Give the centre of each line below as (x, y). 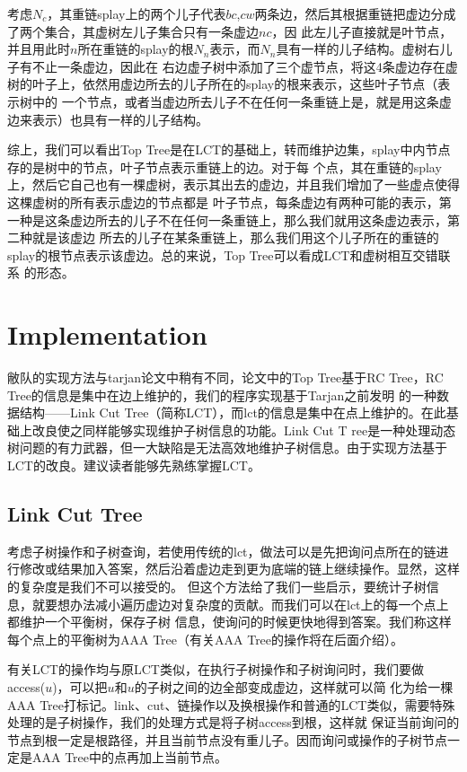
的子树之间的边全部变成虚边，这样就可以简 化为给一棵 (294, 686)
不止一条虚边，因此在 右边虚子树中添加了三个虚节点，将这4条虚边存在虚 (245, 66)
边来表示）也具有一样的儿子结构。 (108, 119)
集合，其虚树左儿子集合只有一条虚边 (151, 31)
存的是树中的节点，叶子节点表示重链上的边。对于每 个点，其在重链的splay (225, 167)
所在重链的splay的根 (136, 49)
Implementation (107, 334)
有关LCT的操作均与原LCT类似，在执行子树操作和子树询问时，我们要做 (216, 669)
